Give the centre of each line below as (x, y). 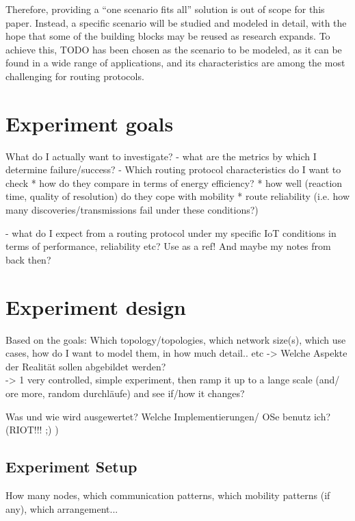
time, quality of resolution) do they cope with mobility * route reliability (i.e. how (178, 196)
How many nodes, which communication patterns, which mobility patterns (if (168, 495)
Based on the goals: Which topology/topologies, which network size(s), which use (176, 339)
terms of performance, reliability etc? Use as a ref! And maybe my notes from (168, 246)
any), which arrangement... (62, 508)
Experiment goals (90, 123)
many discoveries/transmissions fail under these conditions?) (132, 210)
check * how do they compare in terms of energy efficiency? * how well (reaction (174, 182)
